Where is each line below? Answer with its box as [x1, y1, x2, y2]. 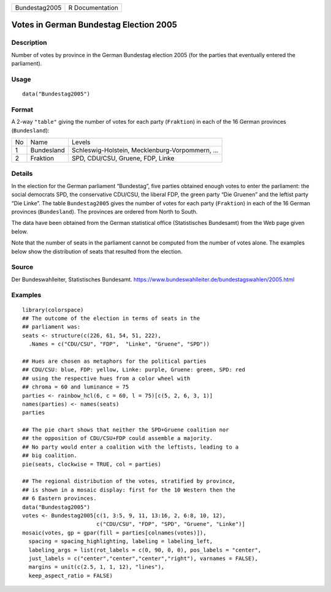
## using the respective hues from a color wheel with [22, 374, 191, 382]
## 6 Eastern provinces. [22, 495, 97, 502]
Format [11, 105, 34, 113]
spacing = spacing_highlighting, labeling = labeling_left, [28, 538, 213, 545]
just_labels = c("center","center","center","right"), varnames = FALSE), [28, 555, 259, 562]
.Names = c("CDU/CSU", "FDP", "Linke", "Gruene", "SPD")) [28, 341, 210, 347]
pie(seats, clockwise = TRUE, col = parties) [22, 460, 162, 468]
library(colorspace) [22, 306, 84, 313]
